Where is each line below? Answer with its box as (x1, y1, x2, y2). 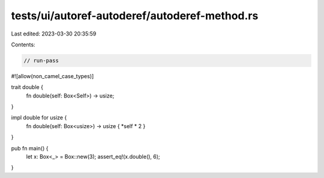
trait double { (11, 84, 43, 91)
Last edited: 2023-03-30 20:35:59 (11, 30, 97, 37)
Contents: (11, 41, 35, 48)
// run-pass (23, 57, 59, 64)
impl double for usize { (11, 114, 67, 121)
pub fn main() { (11, 144, 49, 152)
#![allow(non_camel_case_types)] (11, 72, 94, 79)
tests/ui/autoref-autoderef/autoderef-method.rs (11, 9, 259, 22)
